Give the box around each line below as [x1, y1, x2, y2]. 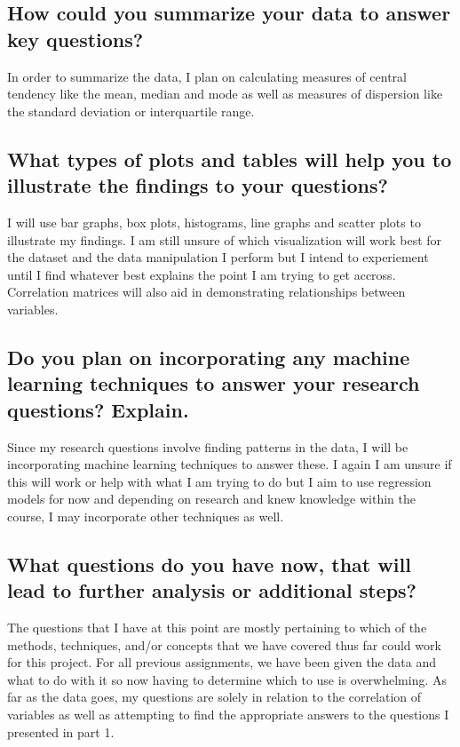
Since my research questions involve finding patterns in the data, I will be [7, 437, 408, 456]
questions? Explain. [7, 395, 189, 423]
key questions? [7, 25, 144, 52]
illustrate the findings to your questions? [7, 171, 388, 199]
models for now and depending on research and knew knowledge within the [7, 489, 416, 508]
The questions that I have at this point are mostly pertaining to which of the [7, 618, 427, 637]
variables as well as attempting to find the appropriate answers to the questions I [7, 705, 449, 724]
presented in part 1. [7, 722, 115, 741]
